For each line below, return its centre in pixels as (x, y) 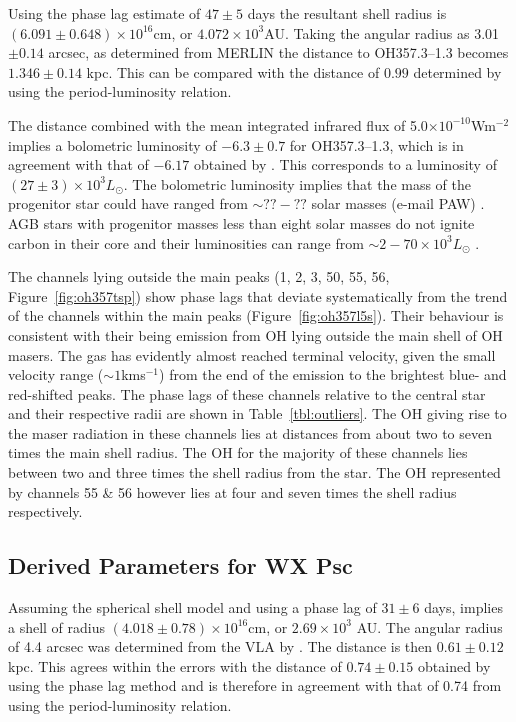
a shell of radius (57, 626)
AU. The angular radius (429, 626)
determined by (457, 71)
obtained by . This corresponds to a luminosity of (345, 164)
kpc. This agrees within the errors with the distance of (175, 665)
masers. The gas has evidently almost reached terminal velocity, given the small (252, 354)
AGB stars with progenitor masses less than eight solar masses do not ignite (241, 222)
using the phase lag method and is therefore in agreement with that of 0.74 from (255, 685)
